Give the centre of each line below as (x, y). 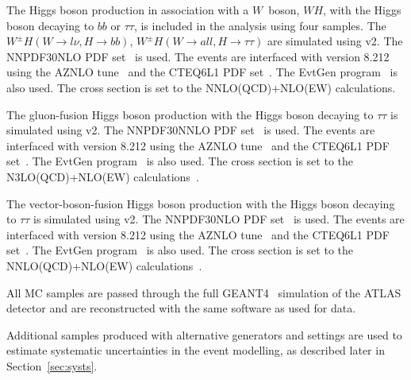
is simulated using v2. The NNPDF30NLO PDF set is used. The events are (219, 219)
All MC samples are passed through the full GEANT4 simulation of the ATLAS (204, 292)
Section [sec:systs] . (52, 365)
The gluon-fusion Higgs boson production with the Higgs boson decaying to (190, 114)
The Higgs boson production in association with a (128, 10)
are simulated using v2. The (335, 41)
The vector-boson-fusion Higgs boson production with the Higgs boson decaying (201, 203)
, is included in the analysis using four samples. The (260, 25)
